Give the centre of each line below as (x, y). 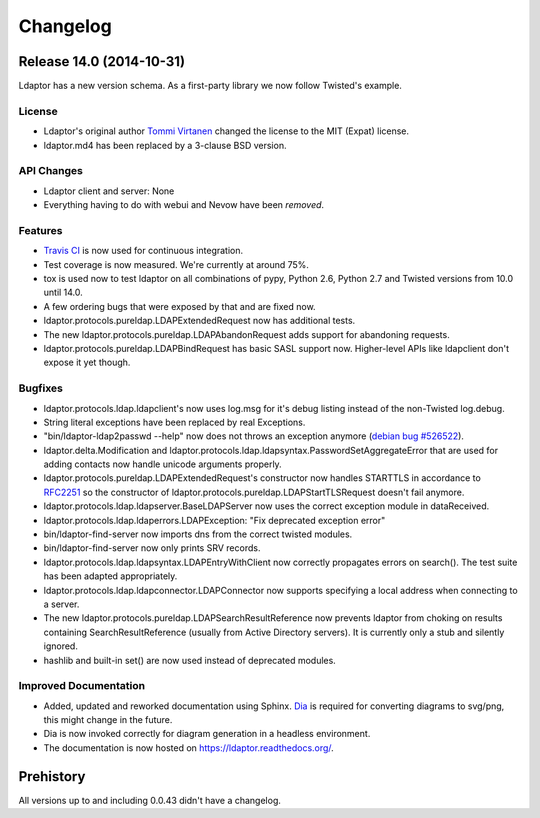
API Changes (51, 171)
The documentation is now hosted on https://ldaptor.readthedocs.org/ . (188, 747)
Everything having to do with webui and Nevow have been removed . (184, 205)
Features (40, 230)
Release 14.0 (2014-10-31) (101, 61)
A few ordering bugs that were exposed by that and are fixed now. (179, 306)
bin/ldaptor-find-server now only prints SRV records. (152, 548)
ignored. (61, 646)
